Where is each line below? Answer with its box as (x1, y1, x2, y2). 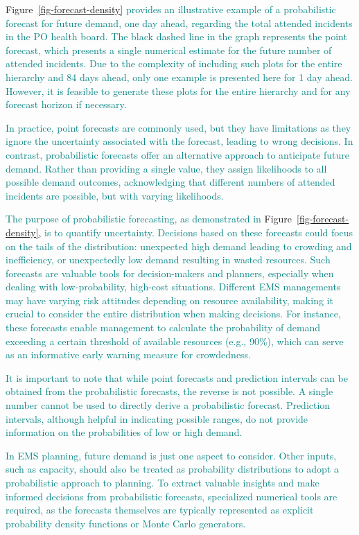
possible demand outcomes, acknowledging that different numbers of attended (6, 175, 335, 189)
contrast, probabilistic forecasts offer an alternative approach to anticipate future (6, 147, 350, 161)
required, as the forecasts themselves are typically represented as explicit (6, 502, 314, 517)
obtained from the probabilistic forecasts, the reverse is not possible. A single (6, 384, 333, 398)
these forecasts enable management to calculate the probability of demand (6, 320, 321, 335)
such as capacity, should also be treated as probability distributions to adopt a (6, 462, 339, 476)
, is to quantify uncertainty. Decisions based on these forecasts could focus (38, 225, 353, 239)
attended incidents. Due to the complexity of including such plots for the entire (6, 56, 342, 71)
